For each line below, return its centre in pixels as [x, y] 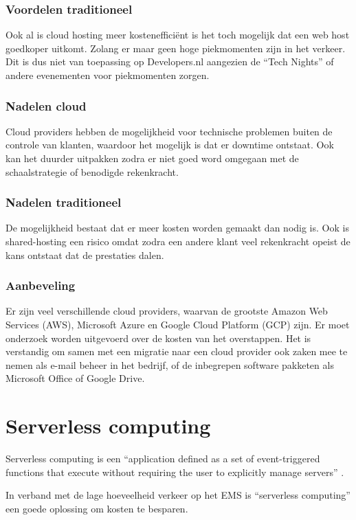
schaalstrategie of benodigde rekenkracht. [92, 171]
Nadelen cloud [46, 105]
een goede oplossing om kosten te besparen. [97, 508]
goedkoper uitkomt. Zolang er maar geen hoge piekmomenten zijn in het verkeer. [176, 48]
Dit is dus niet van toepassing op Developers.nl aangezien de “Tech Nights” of [170, 61]
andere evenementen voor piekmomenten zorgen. [108, 75]
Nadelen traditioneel [64, 202]
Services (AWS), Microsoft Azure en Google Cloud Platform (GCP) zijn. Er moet [178, 324]
